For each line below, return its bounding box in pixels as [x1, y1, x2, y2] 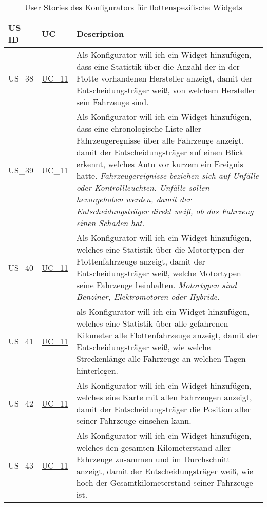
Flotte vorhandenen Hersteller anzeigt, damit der [76, 72, 253, 84]
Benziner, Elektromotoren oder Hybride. [76, 291, 220, 302]
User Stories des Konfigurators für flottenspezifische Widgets [25, 1, 242, 13]
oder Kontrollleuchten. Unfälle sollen [76, 181, 209, 193]
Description [76, 27, 124, 39]
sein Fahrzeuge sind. [76, 96, 149, 108]
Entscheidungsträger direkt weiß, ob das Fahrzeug [76, 205, 254, 217]
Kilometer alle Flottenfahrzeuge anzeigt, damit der [76, 329, 259, 341]
